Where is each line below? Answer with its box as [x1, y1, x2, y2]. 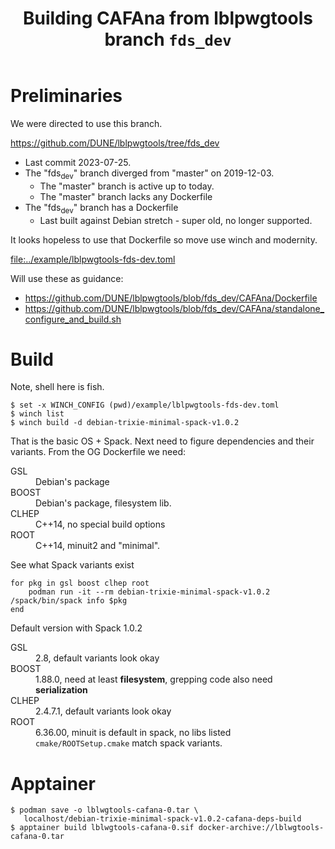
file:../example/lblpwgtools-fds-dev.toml [10, 253, 176, 265]
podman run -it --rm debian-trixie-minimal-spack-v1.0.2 [28, 587, 271, 597]
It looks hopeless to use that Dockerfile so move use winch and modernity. [10, 233, 318, 246]
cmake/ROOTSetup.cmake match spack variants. [35, 737, 223, 749]
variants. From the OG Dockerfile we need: [10, 446, 187, 458]
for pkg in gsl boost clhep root [10, 578, 150, 589]
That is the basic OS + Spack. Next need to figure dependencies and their [10, 435, 315, 447]
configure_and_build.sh [24, 313, 122, 325]
